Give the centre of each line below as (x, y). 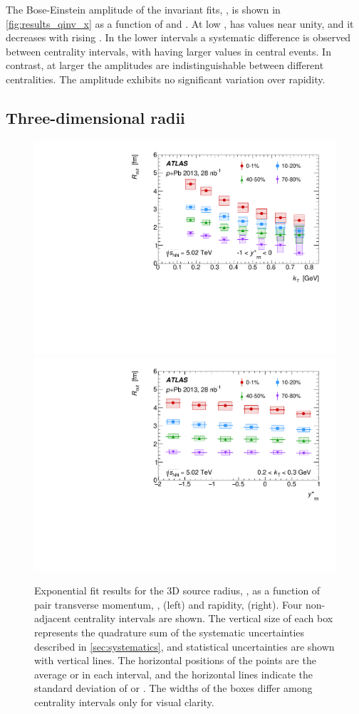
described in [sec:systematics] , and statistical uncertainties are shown (184, 646)
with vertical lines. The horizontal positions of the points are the (175, 660)
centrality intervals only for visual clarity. (124, 702)
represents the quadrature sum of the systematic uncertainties (170, 632)
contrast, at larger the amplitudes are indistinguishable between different (165, 65)
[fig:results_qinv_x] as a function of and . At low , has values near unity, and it (180, 23)
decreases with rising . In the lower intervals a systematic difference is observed (178, 37)
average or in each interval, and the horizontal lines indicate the (174, 674)
